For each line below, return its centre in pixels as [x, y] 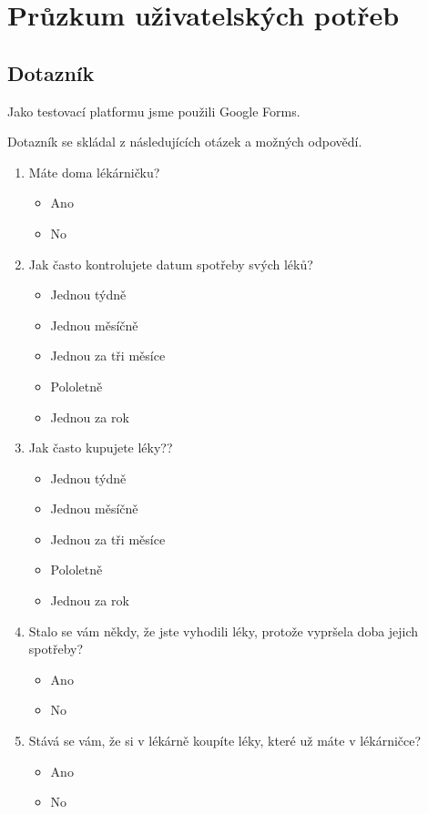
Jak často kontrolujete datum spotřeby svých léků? [171, 264]
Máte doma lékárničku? [94, 172]
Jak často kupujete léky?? [101, 448]
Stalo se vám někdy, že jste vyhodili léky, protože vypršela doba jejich [224, 631]
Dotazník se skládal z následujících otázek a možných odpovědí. [185, 142]
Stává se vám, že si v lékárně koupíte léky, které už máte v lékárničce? [225, 741]
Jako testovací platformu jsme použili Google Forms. [154, 111]
